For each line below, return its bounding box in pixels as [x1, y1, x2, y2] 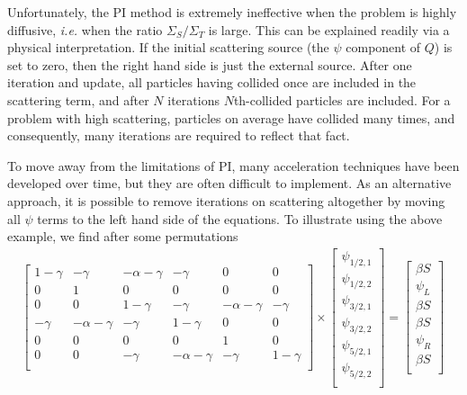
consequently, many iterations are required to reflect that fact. [7, 126, 350, 145]
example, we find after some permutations [7, 227, 238, 246]
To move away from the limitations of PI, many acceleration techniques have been [7, 156, 460, 175]
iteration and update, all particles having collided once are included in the [7, 73, 417, 92]
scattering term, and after [7, 90, 149, 109]
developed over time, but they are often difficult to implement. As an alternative [7, 174, 452, 193]
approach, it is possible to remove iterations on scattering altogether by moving [7, 191, 445, 210]
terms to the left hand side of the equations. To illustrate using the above [37, 209, 443, 228]
